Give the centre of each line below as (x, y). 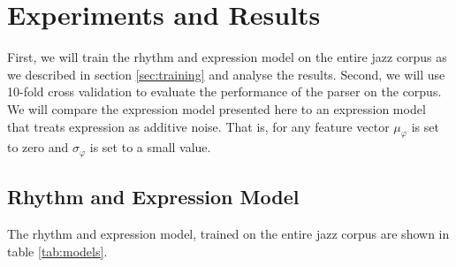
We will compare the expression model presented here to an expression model (217, 108)
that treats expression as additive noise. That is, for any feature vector (198, 126)
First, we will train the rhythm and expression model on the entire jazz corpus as (227, 57)
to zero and (38, 147)
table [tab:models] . (57, 251)
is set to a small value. (150, 147)
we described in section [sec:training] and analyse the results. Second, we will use (226, 74)
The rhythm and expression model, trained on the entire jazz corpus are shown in (228, 233)
